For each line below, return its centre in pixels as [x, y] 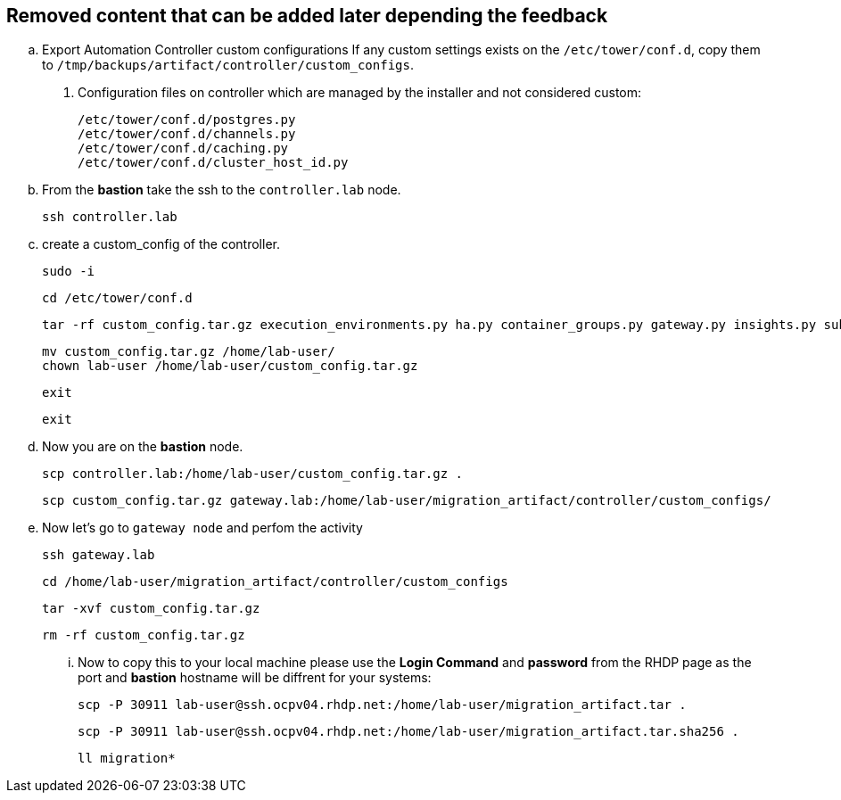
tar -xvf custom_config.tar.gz [151, 609]
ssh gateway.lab [99, 555]
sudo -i [69, 272]
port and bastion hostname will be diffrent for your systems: [255, 678]
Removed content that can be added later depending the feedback [307, 16]
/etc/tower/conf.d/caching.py [183, 148]
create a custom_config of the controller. [161, 244]
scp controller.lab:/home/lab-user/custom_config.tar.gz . [253, 474]
